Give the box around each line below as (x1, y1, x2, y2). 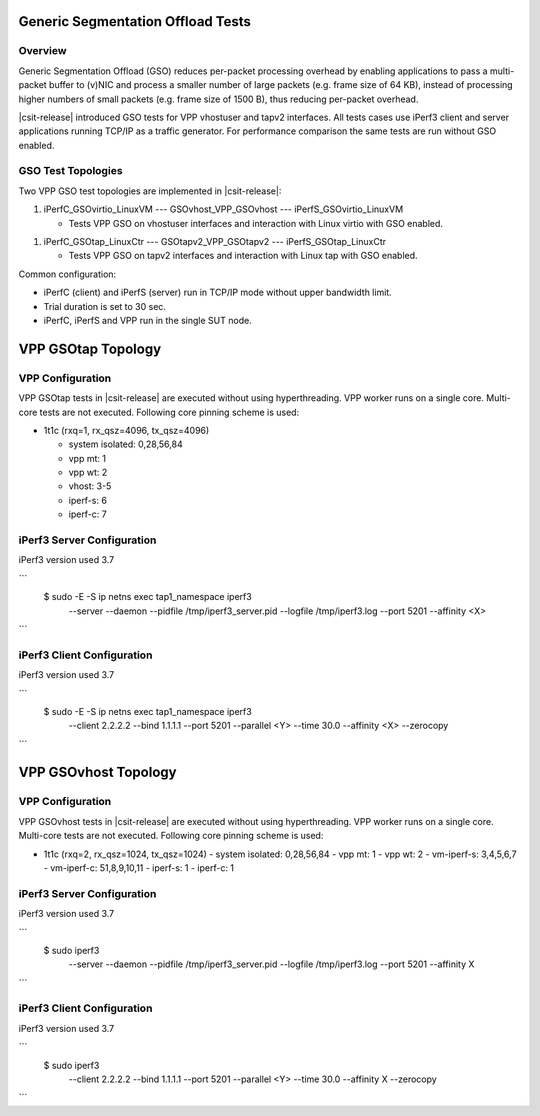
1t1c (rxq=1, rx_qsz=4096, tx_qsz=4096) (43, 424, 210, 436)
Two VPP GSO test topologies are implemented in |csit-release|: (18, 185, 282, 197)
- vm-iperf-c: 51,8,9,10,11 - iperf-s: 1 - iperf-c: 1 (43, 862, 235, 874)
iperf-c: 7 (68, 508, 107, 520)
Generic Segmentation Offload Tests (18, 13, 252, 30)
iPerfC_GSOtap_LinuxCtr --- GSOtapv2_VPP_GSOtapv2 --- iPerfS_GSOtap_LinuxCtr (43, 236, 387, 248)
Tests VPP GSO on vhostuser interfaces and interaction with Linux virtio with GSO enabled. (68, 217, 444, 229)
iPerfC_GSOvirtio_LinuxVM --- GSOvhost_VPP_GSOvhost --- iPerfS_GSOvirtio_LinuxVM (43, 203, 404, 215)
